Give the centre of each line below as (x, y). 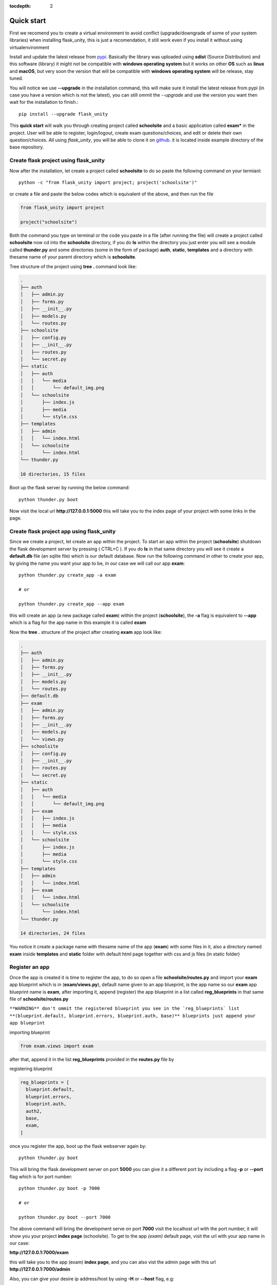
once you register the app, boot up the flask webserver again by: (78, 1146)
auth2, (34, 1111)
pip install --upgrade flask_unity (63, 114)
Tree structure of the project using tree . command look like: (73, 266)
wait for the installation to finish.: (44, 102)
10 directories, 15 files (53, 474)
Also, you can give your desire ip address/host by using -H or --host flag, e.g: (92, 1279)
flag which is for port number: (41, 1177)
